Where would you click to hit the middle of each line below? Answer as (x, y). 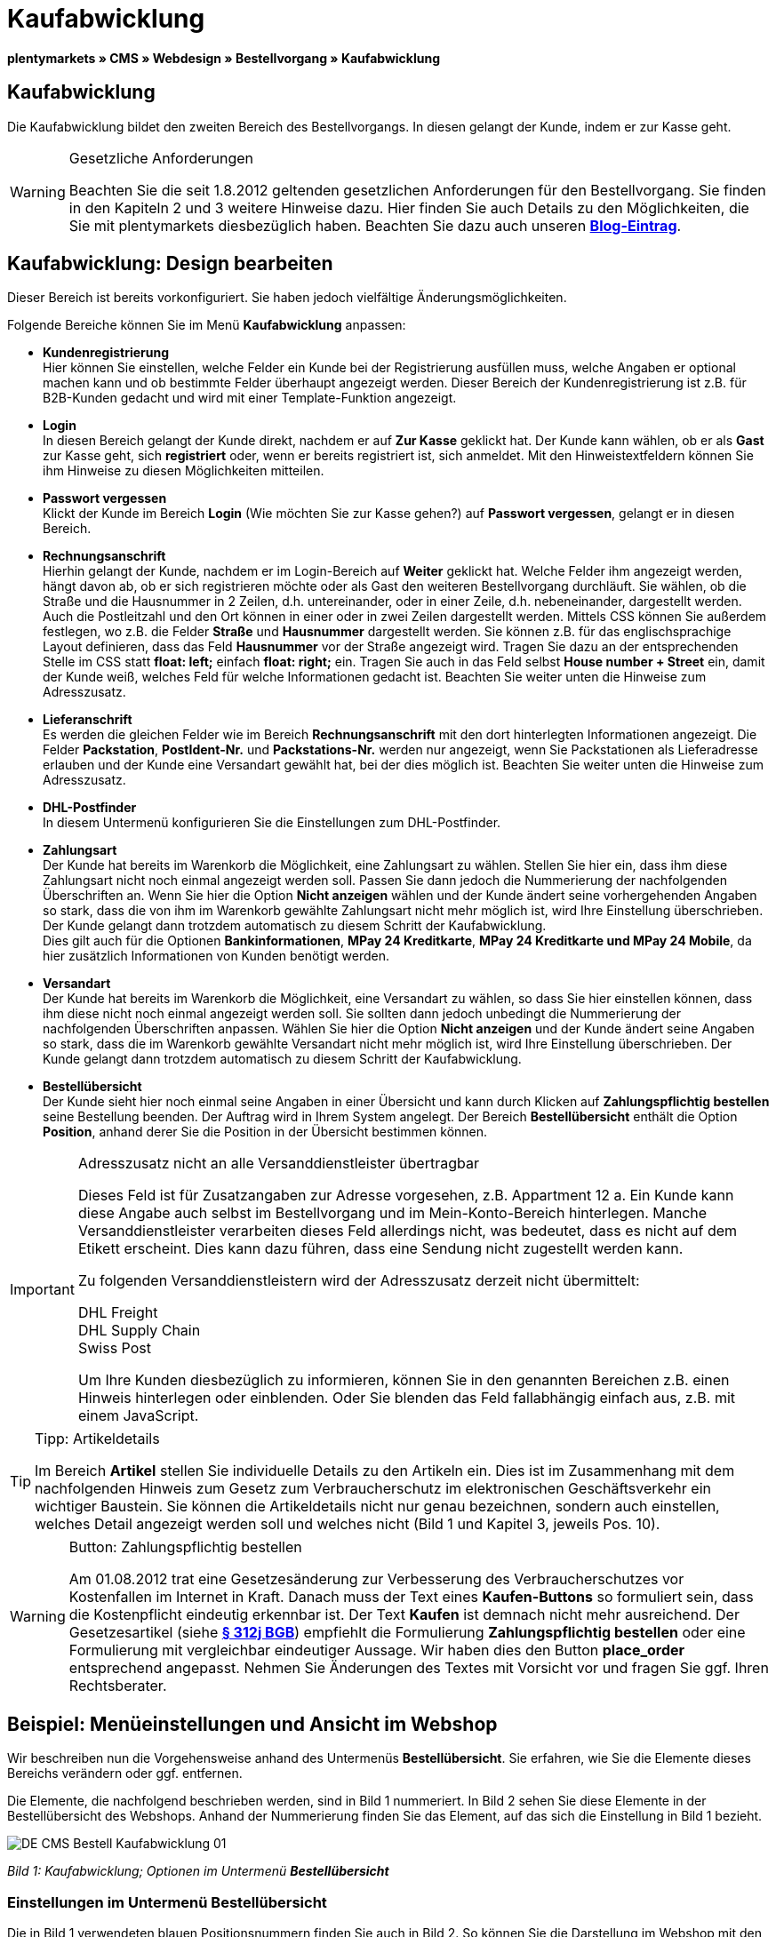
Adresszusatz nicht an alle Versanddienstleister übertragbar (278, 1164)
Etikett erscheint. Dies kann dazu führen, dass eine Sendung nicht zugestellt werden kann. (380, 1249)
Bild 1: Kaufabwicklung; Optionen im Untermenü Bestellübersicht (198, 1871)
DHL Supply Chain (139, 1331)
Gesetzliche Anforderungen (161, 158)
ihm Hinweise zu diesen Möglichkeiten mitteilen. (184, 471)
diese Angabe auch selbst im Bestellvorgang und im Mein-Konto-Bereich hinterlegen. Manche (392, 1213)
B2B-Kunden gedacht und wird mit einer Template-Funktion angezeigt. (250, 398)
